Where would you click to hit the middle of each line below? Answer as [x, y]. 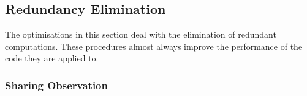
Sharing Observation [56, 85]
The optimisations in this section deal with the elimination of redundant [141, 34]
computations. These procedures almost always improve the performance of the [154, 46]
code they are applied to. [52, 58]
